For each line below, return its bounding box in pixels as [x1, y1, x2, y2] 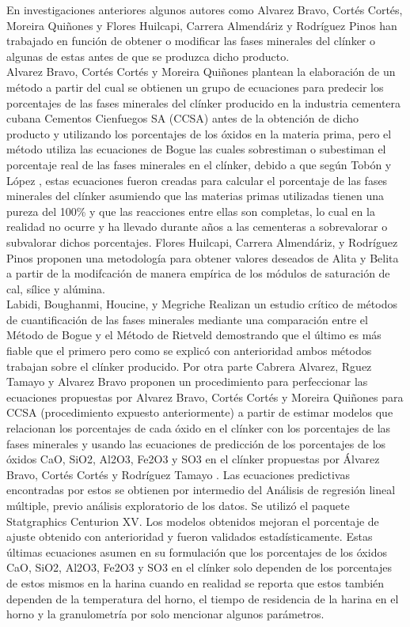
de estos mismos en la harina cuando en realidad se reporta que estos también [6, 574, 385, 591]
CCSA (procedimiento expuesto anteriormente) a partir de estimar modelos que [6, 404, 393, 421]
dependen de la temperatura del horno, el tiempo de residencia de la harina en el [6, 590, 399, 606]
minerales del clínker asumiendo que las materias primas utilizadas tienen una [6, 187, 384, 204]
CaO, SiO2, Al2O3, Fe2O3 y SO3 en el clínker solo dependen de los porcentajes [6, 559, 393, 576]
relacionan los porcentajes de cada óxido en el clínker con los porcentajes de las [6, 420, 391, 436]
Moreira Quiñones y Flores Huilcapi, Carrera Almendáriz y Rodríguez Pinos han [6, 17, 397, 33]
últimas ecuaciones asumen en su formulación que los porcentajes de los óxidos [6, 543, 387, 560]
